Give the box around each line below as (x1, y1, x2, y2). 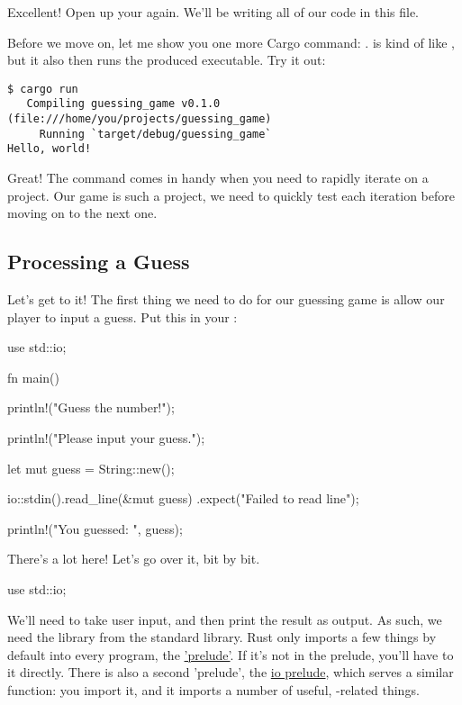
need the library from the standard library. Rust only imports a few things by (7, 628, 437, 646)
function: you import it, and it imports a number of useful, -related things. (7, 680, 420, 699)
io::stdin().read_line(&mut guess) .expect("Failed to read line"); (7, 489, 359, 508)
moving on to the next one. (7, 203, 158, 222)
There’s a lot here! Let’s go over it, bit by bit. (7, 549, 260, 568)
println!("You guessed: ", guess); (7, 519, 183, 538)
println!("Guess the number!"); (7, 398, 175, 417)
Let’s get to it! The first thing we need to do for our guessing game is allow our (7, 290, 445, 309)
